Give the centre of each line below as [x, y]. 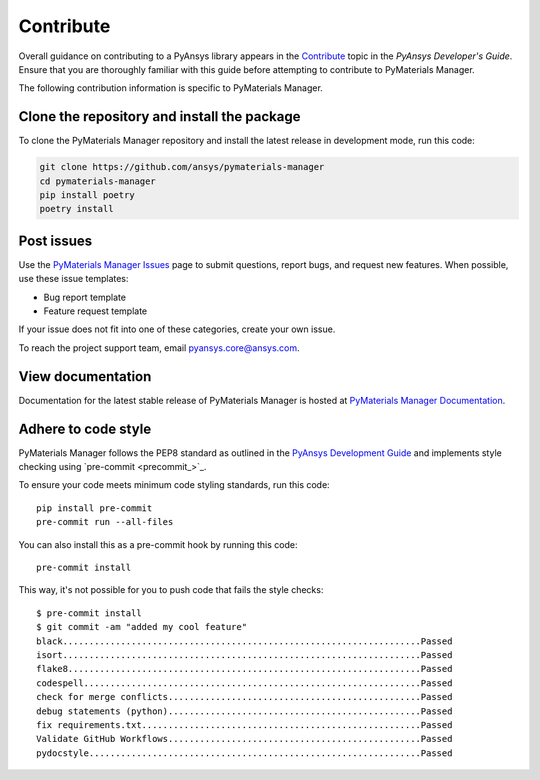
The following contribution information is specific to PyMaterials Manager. [171, 88]
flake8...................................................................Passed [244, 669]
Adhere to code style [85, 428]
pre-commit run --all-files [105, 522]
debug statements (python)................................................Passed [244, 711]
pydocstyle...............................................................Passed [244, 753]
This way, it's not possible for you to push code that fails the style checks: [171, 590]
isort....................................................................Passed [244, 654]
